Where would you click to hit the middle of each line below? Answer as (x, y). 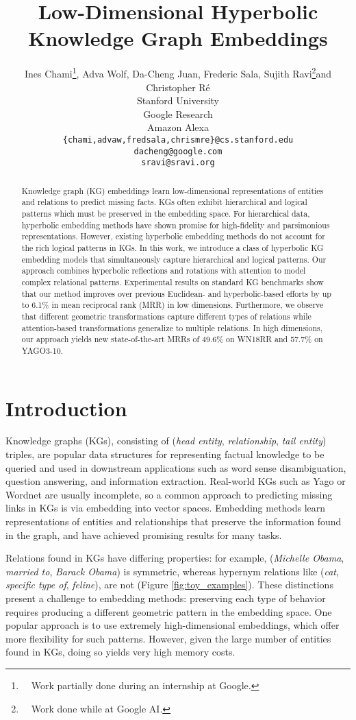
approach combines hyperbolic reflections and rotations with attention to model (164, 271)
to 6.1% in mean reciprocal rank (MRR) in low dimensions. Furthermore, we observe (173, 305)
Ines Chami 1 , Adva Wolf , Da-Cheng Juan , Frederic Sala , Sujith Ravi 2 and (178, 72)
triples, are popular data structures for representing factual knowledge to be (165, 454)
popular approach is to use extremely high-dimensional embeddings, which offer (173, 625)
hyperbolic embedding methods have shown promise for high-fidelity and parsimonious (176, 225)
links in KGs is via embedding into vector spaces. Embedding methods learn (166, 508)
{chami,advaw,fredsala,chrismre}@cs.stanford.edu (178, 140)
